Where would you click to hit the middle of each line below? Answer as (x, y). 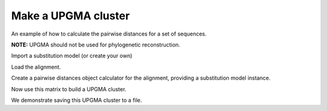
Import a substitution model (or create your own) (72, 56)
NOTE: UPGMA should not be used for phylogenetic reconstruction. (96, 45)
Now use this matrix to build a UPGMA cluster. (69, 89)
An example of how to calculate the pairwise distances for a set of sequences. (109, 34)
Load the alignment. (36, 67)
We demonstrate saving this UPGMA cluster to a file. (77, 100)
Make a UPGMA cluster (71, 16)
